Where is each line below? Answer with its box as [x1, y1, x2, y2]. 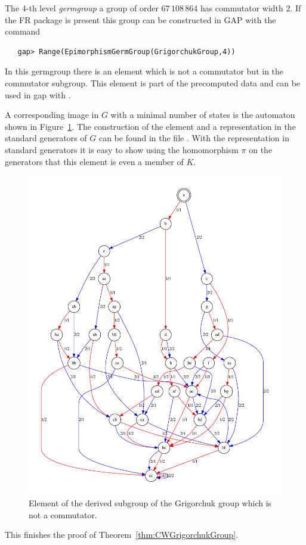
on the [249, 143, 273, 155]
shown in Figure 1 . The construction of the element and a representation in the [5, 120, 296, 132]
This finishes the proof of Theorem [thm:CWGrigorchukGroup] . [5, 528, 239, 541]
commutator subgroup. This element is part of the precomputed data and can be [5, 76, 301, 89]
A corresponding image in [5, 108, 99, 121]
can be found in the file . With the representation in [98, 132, 289, 144]
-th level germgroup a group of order [26, 2, 159, 14]
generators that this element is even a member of [5, 155, 184, 167]
